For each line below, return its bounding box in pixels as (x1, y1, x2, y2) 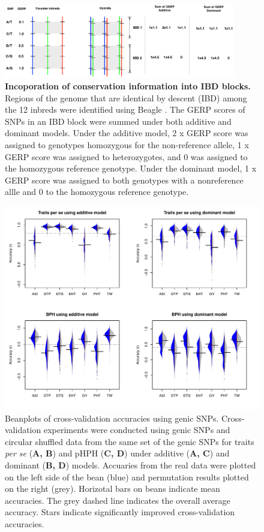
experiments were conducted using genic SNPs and (43, 423, 230, 436)
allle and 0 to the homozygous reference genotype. (5, 185, 189, 198)
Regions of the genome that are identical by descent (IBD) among (5, 91, 247, 104)
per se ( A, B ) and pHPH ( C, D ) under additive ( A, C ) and (5, 447, 230, 459)
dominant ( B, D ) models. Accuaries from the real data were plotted (5, 459, 256, 471)
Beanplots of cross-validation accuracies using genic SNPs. (5, 411, 219, 424)
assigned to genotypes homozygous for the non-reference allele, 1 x (5, 139, 249, 151)
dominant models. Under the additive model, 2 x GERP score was (5, 127, 248, 139)
